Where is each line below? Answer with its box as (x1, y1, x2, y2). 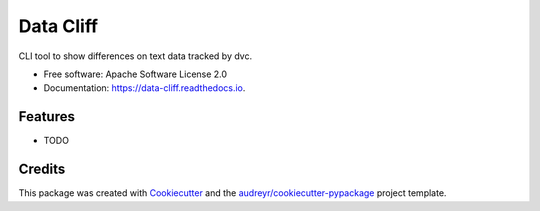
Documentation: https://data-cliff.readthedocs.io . (43, 82, 246, 94)
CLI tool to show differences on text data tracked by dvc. (18, 50, 253, 62)
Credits (18, 161, 66, 178)
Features (18, 108, 75, 125)
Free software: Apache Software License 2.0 (43, 68, 228, 80)
